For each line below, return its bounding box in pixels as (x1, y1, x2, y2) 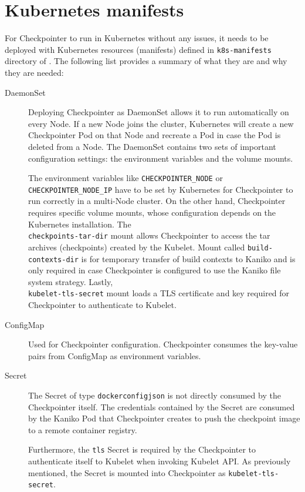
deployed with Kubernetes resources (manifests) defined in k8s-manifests (5, 43, 272, 55)
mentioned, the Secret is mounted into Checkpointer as (28, 466, 226, 478)
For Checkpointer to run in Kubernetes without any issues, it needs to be (5, 32, 269, 44)
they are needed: (5, 66, 64, 78)
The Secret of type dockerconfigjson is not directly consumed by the (28, 389, 281, 401)
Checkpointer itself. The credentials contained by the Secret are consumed (28, 400, 295, 413)
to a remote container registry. (28, 423, 137, 436)
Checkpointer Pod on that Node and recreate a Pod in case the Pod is (28, 129, 281, 141)
